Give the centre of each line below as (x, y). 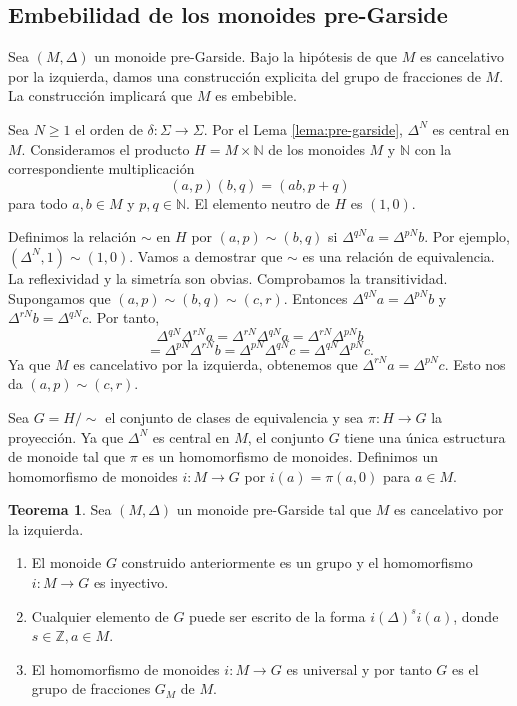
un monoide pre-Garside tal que (274, 509)
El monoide (66, 562)
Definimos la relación (72, 236)
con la (433, 148)
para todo (38, 202)
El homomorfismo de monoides (125, 668)
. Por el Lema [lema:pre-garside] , (303, 128)
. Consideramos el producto (105, 148)
